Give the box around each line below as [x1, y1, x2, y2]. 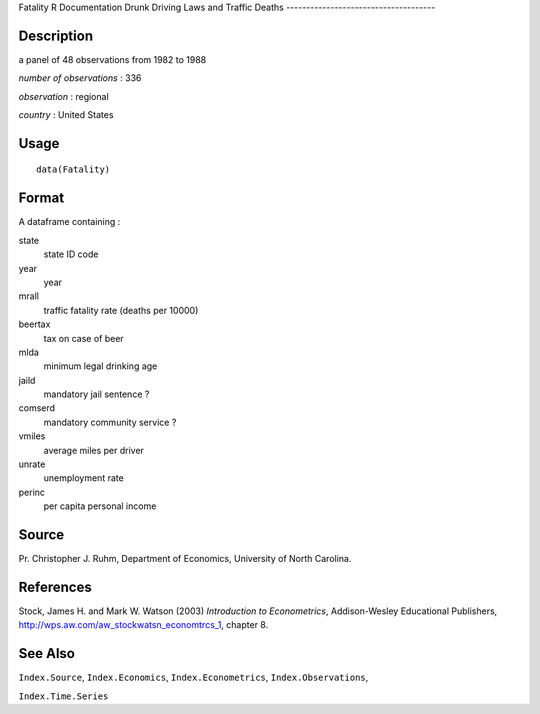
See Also [18, 645, 75, 662]
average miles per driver [43, 444, 145, 456]
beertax [18, 318, 51, 330]
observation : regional [18, 90, 109, 102]
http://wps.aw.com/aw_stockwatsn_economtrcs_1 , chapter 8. [18, 619, 269, 631]
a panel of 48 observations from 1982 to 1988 [18, 53, 207, 65]
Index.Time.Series [18, 690, 109, 702]
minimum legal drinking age [43, 360, 158, 372]
